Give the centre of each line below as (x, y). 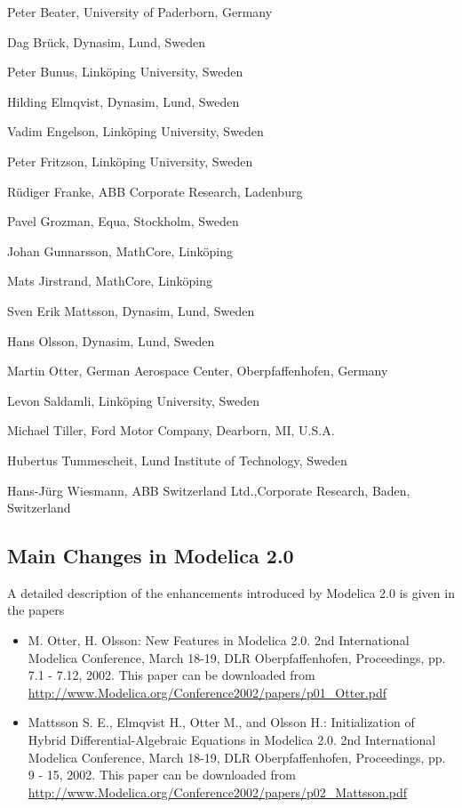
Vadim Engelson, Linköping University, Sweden (135, 131)
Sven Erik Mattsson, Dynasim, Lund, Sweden (131, 310)
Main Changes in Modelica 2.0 (151, 556)
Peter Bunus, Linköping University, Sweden (125, 72)
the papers (36, 610)
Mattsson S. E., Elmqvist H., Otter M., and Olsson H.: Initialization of (221, 722)
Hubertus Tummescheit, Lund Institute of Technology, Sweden (177, 460)
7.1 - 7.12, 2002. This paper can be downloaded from (171, 675)
